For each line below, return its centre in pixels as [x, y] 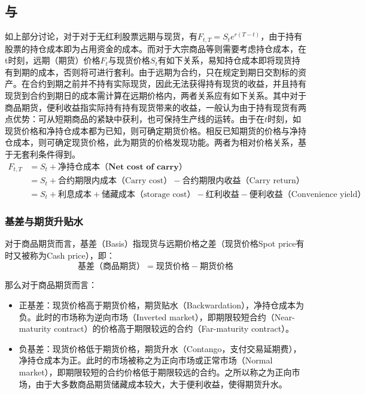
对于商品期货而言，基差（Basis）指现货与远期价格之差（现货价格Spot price [150, 243]
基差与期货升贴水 [44, 221]
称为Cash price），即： [72, 255]
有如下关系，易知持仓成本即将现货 [225, 60]
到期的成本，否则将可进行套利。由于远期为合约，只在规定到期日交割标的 [155, 72]
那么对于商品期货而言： [51, 285]
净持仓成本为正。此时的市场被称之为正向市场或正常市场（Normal [146, 360]
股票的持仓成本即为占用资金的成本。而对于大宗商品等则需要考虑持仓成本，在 [156, 48]
